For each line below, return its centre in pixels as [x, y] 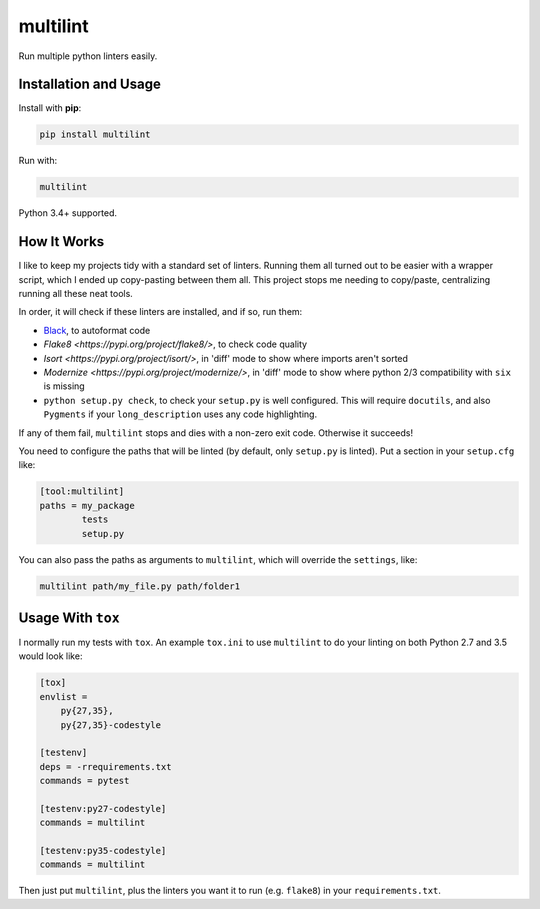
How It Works [61, 241]
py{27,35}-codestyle [111, 724]
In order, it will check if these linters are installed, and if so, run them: [160, 312]
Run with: [38, 161]
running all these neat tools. [76, 294]
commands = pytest [84, 781]
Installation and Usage [90, 84]
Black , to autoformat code [97, 330]
